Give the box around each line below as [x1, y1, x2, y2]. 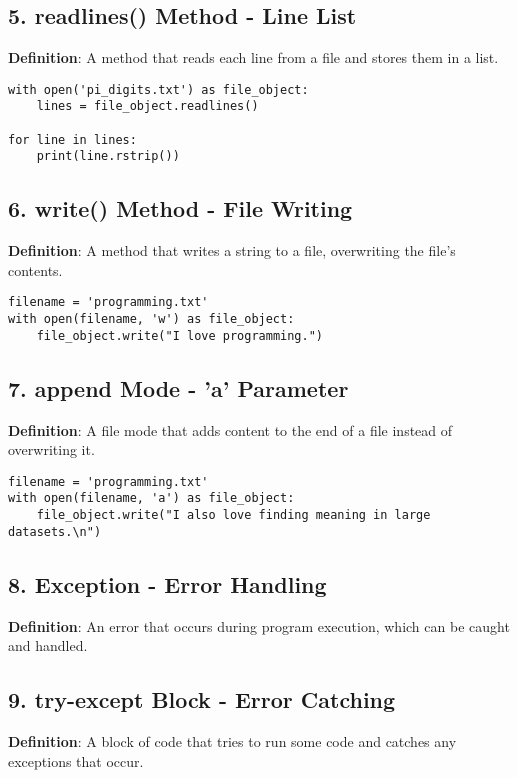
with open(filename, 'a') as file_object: [8, 491, 295, 506]
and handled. [8, 635, 88, 656]
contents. [8, 259, 63, 280]
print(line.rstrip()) [36, 149, 180, 164]
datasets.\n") [8, 524, 102, 539]
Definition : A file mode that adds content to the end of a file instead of [8, 419, 453, 440]
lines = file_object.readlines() [36, 99, 259, 114]
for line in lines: [8, 132, 137, 147]
